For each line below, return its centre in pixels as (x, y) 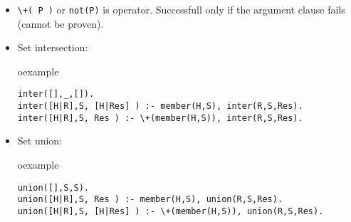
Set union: (40, 141)
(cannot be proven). (61, 23)
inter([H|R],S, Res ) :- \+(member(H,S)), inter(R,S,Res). (160, 118)
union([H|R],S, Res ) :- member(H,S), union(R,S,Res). (150, 200)
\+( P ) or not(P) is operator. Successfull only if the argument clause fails (181, 9)
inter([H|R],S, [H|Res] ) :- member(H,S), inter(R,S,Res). (160, 106)
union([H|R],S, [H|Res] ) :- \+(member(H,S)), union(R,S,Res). (171, 211)
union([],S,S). (53, 187)
